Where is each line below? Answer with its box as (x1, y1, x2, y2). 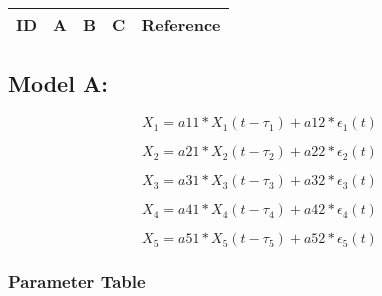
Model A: (8, 68, 108, 99)
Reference (141, 13, 221, 36)
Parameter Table (8, 269, 146, 294)
